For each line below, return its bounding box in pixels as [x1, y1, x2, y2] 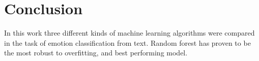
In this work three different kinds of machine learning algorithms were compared [4, 27, 255, 38]
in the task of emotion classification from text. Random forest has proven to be [4, 37, 251, 48]
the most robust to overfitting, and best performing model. [4, 47, 188, 58]
